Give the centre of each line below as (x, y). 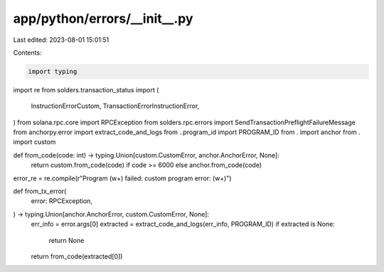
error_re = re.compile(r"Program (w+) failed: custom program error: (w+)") (122, 178)
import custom (34, 142)
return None (66, 240)
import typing (53, 71)
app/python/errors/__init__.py (103, 18)
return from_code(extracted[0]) (77, 256)
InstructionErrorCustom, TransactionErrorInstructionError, (115, 106)
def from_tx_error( (40, 191)
